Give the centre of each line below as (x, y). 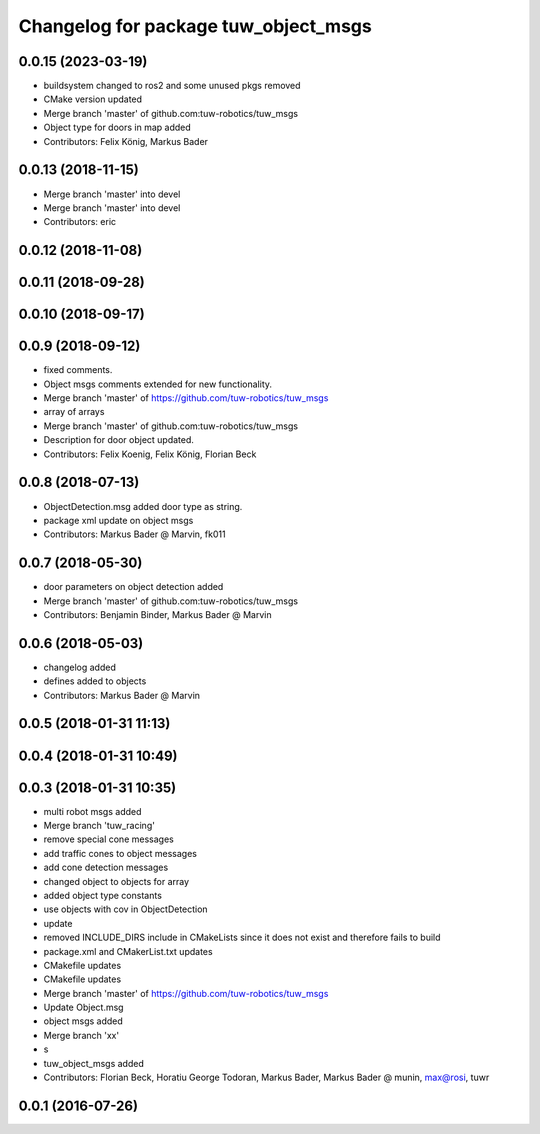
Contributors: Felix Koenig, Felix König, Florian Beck (150, 454)
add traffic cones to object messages (120, 853)
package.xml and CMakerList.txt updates (128, 951)
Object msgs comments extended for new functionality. (158, 384)
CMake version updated (93, 99)
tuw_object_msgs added (93, 1063)
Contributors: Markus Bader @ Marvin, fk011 (134, 534)
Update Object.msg (83, 1007)
